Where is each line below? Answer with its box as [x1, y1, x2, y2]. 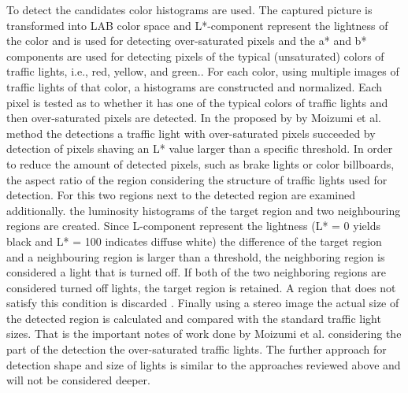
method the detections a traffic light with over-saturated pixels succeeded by [6, 124, 376, 141]
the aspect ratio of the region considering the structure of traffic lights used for [6, 171, 388, 187]
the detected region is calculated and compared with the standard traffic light [6, 310, 381, 326]
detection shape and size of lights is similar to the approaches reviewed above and [6, 356, 401, 373]
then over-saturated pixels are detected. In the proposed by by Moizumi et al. [6, 109, 381, 126]
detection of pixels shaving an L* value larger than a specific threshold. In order [6, 140, 393, 157]
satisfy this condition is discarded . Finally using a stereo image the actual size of [6, 295, 399, 311]
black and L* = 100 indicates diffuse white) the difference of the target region [6, 232, 382, 249]
